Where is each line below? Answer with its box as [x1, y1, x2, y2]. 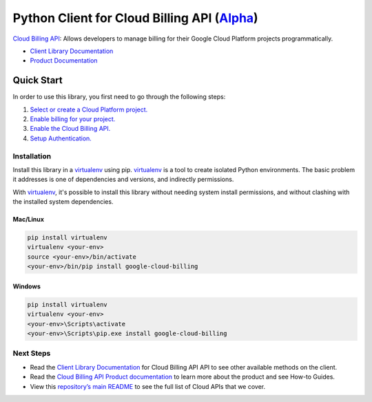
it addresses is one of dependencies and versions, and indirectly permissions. [12, 176, 234, 184]
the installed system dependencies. [12, 198, 114, 206]
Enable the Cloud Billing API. [30, 125, 111, 133]
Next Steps [12, 348, 51, 358]
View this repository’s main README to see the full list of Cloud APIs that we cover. [30, 382, 266, 390]
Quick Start [12, 74, 63, 86]
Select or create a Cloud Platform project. [30, 105, 148, 114]
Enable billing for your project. [30, 115, 116, 123]
